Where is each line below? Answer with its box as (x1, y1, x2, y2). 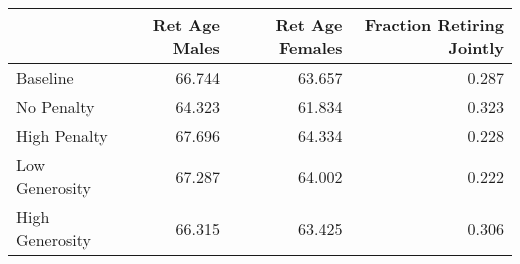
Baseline (16, 66, 74, 89)
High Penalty (16, 124, 108, 147)
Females (278, 36, 343, 59)
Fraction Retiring (364, 13, 504, 36)
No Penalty (16, 95, 95, 118)
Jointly (448, 36, 504, 59)
